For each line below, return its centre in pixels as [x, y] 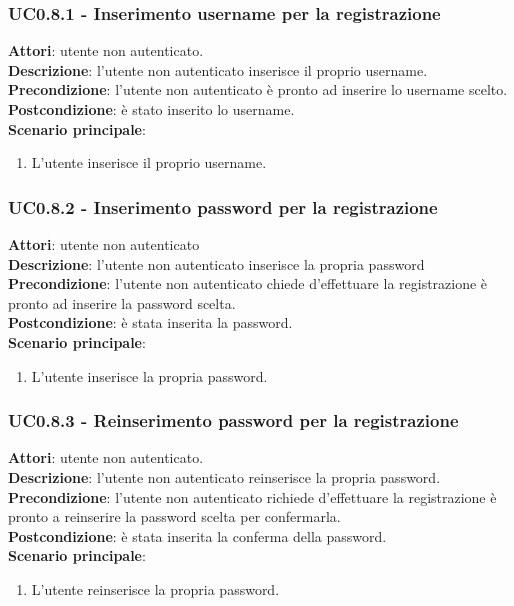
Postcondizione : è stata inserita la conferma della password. [197, 535]
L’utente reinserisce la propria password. [155, 588]
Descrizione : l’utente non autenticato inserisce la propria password [216, 263]
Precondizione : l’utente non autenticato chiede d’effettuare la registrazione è [248, 283]
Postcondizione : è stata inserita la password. [150, 322]
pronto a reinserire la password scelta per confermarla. [174, 516]
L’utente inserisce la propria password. [149, 375]
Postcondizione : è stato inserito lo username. [151, 109]
